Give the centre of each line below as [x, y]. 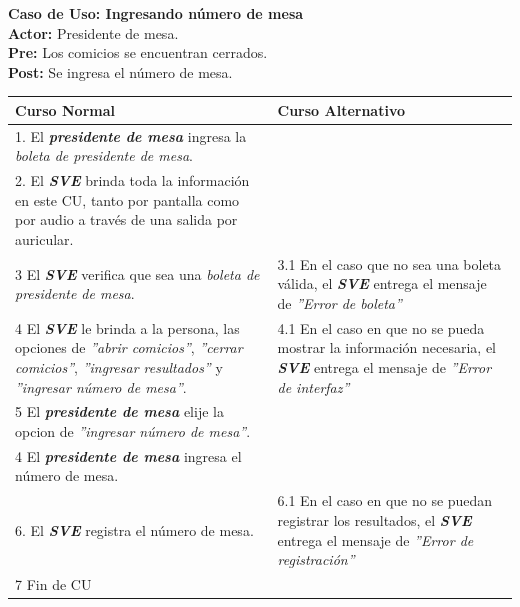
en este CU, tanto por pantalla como [127, 199]
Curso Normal [65, 109]
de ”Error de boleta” [339, 302]
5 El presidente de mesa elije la [119, 411]
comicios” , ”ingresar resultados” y [119, 367]
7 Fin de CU [53, 583]
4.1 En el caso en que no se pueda [381, 327]
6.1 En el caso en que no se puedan [385, 500]
